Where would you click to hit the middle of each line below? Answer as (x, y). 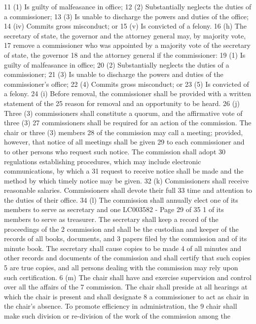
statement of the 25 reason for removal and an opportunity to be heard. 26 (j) (122, 103)
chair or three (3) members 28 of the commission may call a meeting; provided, (124, 132)
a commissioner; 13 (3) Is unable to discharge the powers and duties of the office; (126, 16)
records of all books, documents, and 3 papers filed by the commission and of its (126, 238)
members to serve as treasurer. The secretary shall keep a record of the (111, 219)
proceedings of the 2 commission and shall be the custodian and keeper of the (121, 229)
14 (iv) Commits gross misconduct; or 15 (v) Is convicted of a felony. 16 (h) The (125, 26)
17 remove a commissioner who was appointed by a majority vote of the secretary (127, 45)
